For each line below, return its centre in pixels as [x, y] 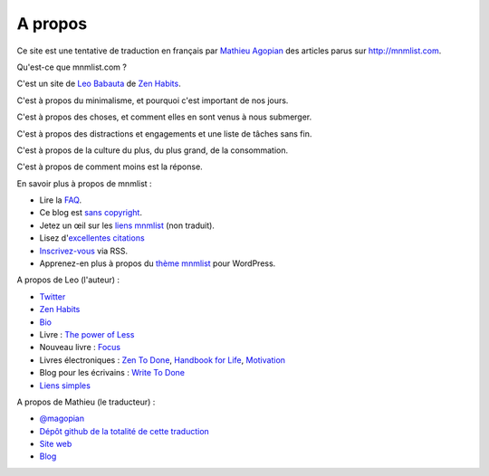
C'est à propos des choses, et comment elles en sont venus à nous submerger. [164, 117]
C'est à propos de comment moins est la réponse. [110, 167]
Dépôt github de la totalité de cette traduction [125, 431]
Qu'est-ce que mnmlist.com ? [72, 67]
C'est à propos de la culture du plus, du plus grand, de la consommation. [153, 150]
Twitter [53, 296]
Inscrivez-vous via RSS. [84, 251]
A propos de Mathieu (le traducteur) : [86, 402]
